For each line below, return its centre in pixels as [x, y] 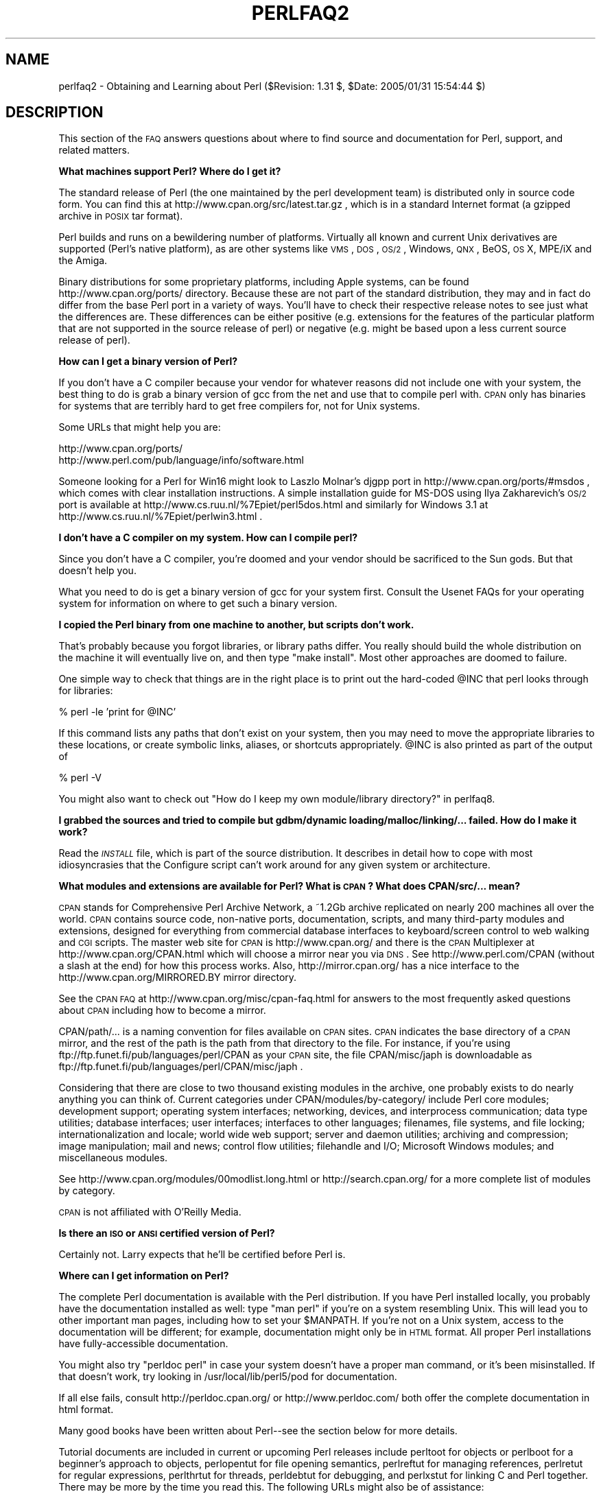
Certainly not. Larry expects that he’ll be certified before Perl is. [202, 1255]
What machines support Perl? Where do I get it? [170, 171]
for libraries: [86, 691]
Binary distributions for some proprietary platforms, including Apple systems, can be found [264, 282]
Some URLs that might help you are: [140, 427]
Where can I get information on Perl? [144, 1276]
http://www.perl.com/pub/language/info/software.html [181, 460]
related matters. [94, 150]
